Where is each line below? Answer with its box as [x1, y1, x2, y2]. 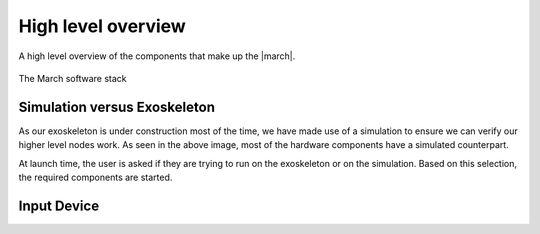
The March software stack [18, 72, 127, 84]
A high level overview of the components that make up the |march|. [18, 50, 296, 62]
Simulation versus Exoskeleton [18, 98, 215, 115]
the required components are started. [18, 171, 173, 184]
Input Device [18, 197, 100, 214]
